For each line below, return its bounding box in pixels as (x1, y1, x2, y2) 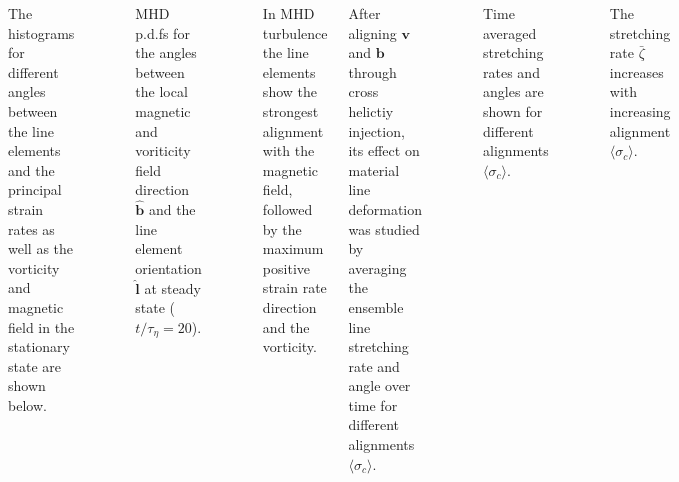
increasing (609, 100, 671, 121)
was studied (348, 218, 420, 239)
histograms (8, 22, 75, 43)
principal (8, 179, 62, 200)
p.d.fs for (135, 22, 190, 43)
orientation (135, 257, 202, 278)
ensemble (348, 296, 404, 317)
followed (262, 198, 313, 219)
